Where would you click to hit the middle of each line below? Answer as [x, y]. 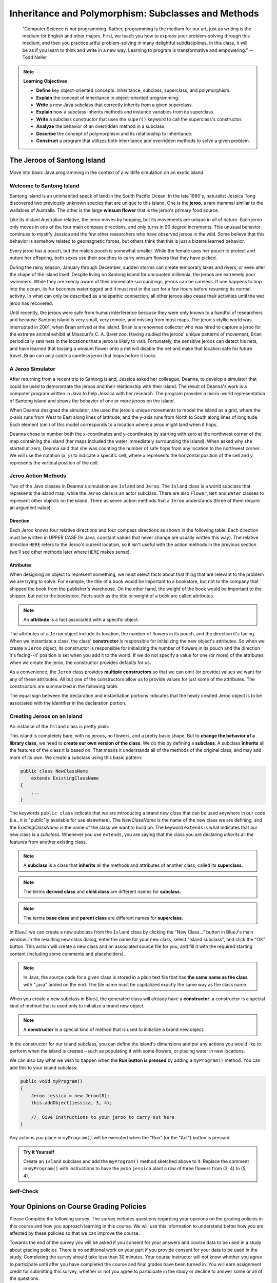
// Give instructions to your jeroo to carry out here [103, 1117]
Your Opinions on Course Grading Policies [78, 1207]
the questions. [25, 1278]
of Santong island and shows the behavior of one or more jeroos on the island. [92, 401]
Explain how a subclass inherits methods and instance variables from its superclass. [125, 112]
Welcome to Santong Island [44, 186]
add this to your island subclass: [44, 1067]
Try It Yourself [39, 1152]
